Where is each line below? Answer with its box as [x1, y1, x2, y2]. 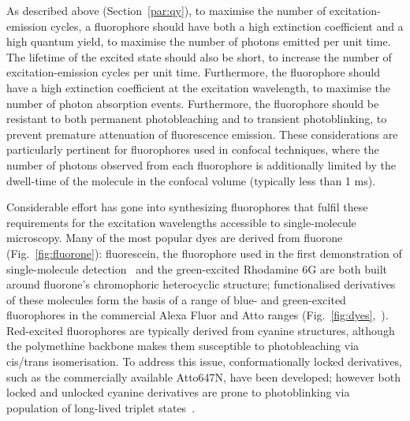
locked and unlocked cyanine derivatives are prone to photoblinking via [6, 384, 350, 401]
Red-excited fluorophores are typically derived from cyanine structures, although [6, 322, 395, 338]
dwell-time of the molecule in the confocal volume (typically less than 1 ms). [6, 172, 376, 188]
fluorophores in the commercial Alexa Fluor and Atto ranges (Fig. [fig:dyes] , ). [6, 307, 389, 323]
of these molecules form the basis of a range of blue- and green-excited [6, 291, 346, 307]
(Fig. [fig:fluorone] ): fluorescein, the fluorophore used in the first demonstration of [6, 244, 402, 261]
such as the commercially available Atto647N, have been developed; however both [6, 368, 401, 385]
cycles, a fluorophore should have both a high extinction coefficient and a [50, 17, 404, 34]
